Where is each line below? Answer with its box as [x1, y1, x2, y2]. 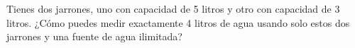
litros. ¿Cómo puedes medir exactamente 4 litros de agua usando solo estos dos [6, 15, 350, 30]
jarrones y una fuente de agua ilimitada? [6, 29, 182, 44]
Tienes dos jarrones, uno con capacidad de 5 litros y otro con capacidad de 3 [6, 1, 340, 16]
